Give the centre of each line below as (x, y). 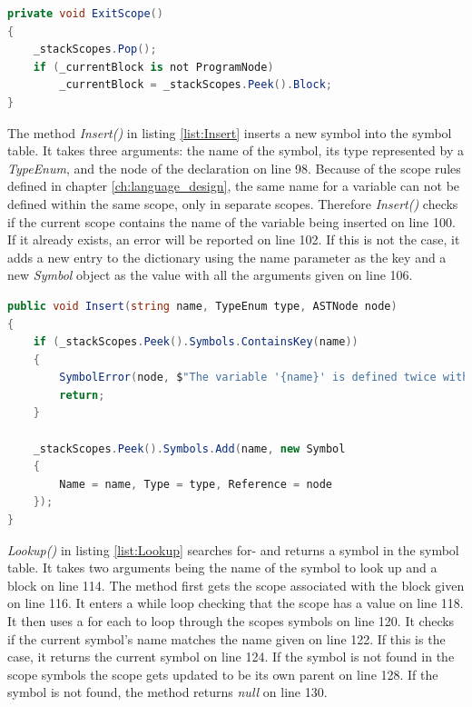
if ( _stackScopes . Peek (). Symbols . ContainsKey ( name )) (196, 342)
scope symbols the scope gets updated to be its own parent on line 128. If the (223, 674)
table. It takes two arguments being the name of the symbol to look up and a (222, 568)
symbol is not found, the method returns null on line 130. (167, 692)
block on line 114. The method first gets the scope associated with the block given (236, 585)
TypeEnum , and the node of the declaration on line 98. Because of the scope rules (234, 168)
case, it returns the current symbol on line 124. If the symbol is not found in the (231, 657)
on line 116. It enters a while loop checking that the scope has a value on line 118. (236, 603)
